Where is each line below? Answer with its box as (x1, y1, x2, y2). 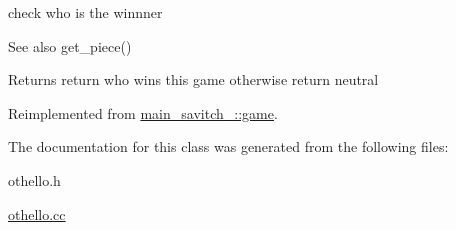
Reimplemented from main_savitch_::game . (8, 102, 278, 123)
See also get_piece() (8, 35, 132, 56)
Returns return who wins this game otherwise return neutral (8, 69, 379, 90)
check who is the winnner (8, 2, 163, 22)
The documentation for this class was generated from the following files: (8, 136, 449, 157)
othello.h (8, 169, 61, 190)
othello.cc (8, 203, 66, 224)
